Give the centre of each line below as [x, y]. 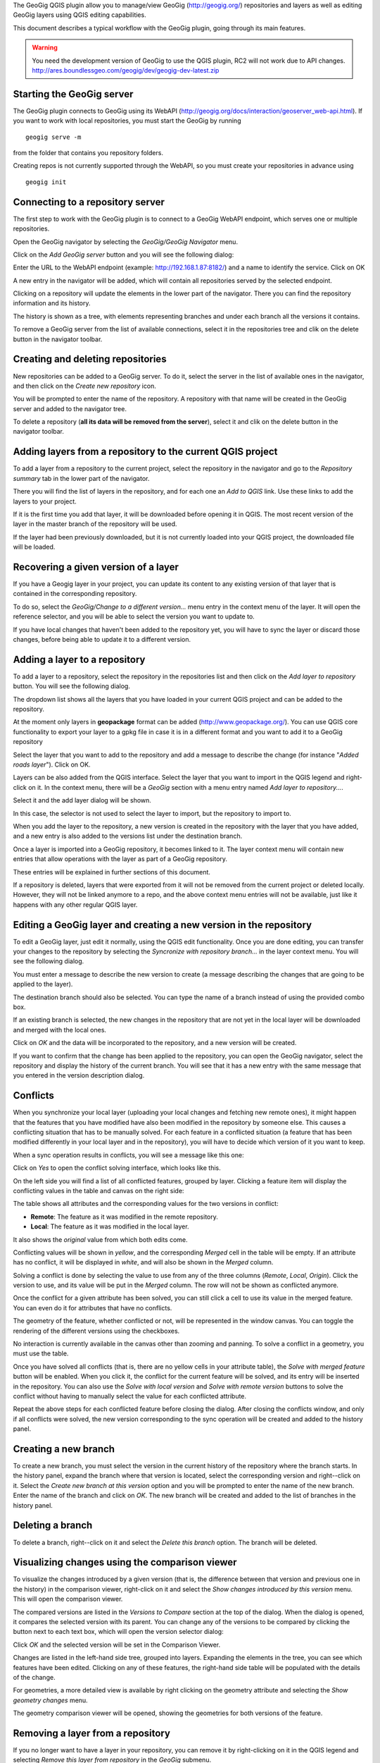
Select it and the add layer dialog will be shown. [82, 800]
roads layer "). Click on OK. [52, 764]
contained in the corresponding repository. [75, 594]
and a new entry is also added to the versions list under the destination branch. [128, 836]
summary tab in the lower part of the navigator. [81, 478]
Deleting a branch [53, 1526]
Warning [45, 48]
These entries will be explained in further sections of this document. [112, 872]
